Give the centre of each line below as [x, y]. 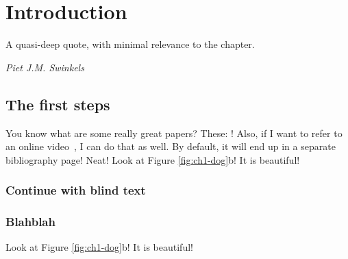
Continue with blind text [76, 190]
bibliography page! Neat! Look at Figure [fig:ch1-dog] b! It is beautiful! [153, 159]
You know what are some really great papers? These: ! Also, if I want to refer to [174, 133]
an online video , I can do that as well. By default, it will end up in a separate [171, 146]
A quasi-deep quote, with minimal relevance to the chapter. [130, 44]
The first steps [58, 104]
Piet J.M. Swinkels [45, 67]
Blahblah [30, 222]
